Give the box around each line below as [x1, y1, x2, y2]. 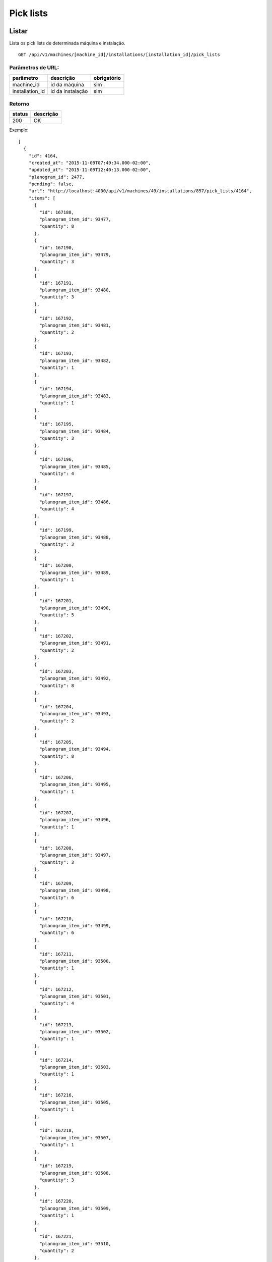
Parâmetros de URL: [9, 64, 59, 71]
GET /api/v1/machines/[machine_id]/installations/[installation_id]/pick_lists [18, 52, 220, 58]
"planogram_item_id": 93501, [39, 993, 112, 999]
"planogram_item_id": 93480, [39, 287, 112, 293]
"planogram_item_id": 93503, [39, 1064, 112, 1070]
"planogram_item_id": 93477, [39, 217, 112, 222]
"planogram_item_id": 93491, [39, 640, 112, 646]
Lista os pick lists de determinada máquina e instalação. [9, 40, 125, 46]
